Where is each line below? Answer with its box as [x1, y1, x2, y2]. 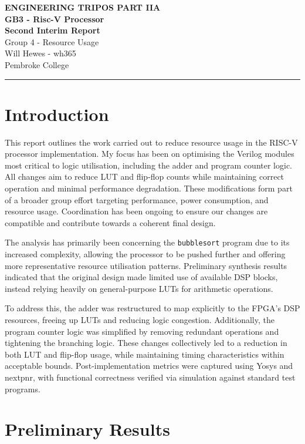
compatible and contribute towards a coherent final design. [5, 216, 216, 228]
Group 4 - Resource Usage [5, 35, 99, 48]
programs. [5, 382, 40, 395]
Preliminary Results [5, 417, 170, 441]
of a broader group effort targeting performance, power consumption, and [5, 193, 269, 206]
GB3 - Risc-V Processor [5, 12, 104, 25]
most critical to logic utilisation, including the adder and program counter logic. [5, 159, 292, 171]
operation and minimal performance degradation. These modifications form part [5, 182, 293, 194]
